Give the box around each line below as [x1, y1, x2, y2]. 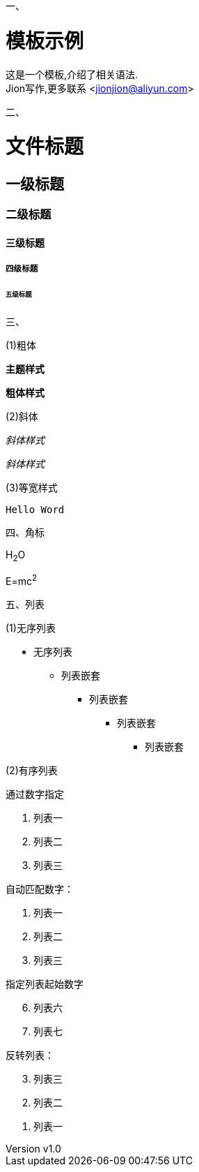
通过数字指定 [6, 787, 64, 800]
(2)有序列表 [6, 764, 58, 776]
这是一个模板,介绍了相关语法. [6, 68, 138, 80]
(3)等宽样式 [6, 482, 58, 494]
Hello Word [6, 504, 65, 516]
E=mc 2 [6, 572, 38, 587]
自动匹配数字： [6, 882, 74, 895]
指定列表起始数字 [6, 977, 83, 990]
